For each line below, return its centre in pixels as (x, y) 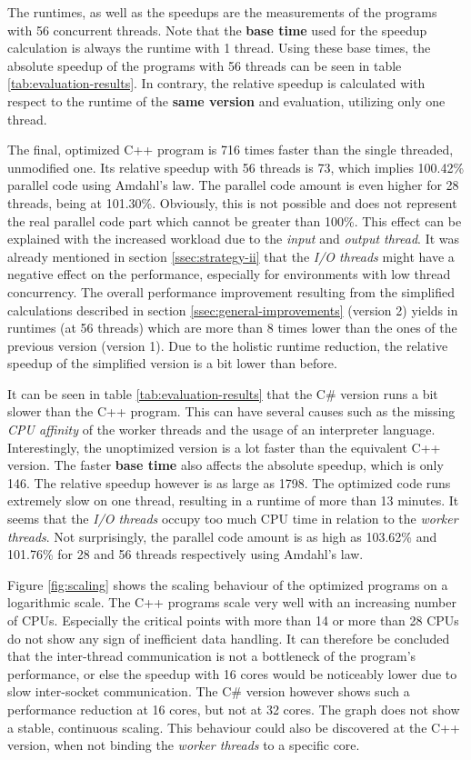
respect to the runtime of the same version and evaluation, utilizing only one (226, 100)
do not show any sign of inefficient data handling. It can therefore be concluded (229, 638)
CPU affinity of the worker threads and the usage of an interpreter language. (221, 430)
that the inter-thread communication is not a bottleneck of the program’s (212, 656)
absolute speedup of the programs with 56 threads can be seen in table (205, 65)
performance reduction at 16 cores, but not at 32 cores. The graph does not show (234, 709)
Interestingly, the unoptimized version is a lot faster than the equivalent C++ (224, 447)
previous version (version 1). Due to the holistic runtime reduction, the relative (228, 345)
